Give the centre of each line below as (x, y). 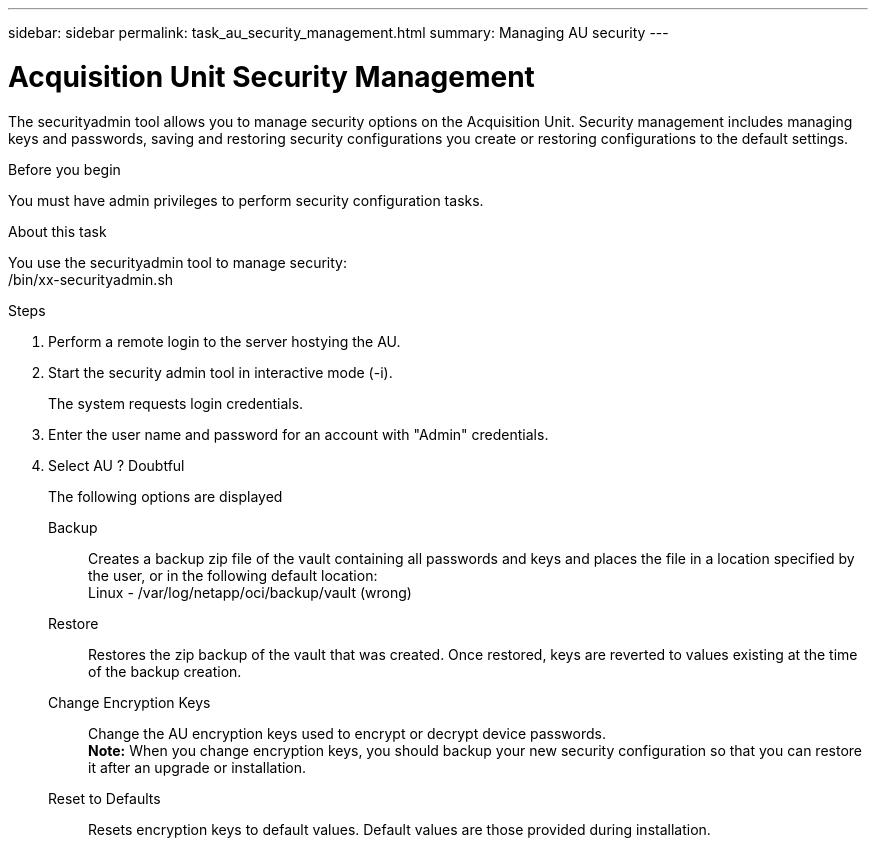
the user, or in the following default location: (233, 575)
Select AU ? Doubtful (116, 465)
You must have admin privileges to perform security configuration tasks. (246, 200)
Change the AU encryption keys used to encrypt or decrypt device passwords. (347, 733)
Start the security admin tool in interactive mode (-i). (220, 372)
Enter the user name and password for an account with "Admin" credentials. (298, 434)
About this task (57, 231)
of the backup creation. (165, 671)
